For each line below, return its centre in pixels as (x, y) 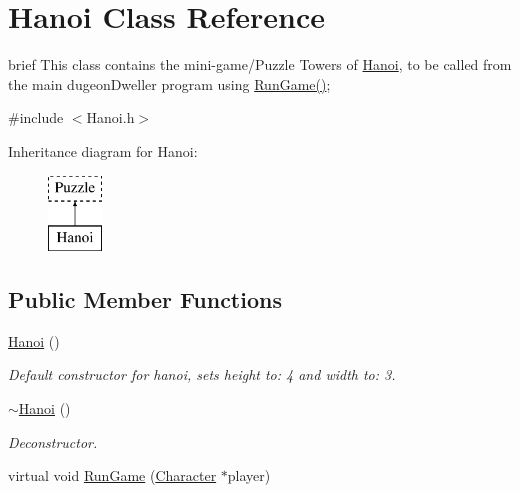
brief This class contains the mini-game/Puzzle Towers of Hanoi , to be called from (260, 64)
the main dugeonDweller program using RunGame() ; (169, 83)
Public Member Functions (145, 299)
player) (249, 475)
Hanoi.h (110, 117)
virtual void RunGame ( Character (112, 475)
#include (36, 117)
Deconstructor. (53, 441)
